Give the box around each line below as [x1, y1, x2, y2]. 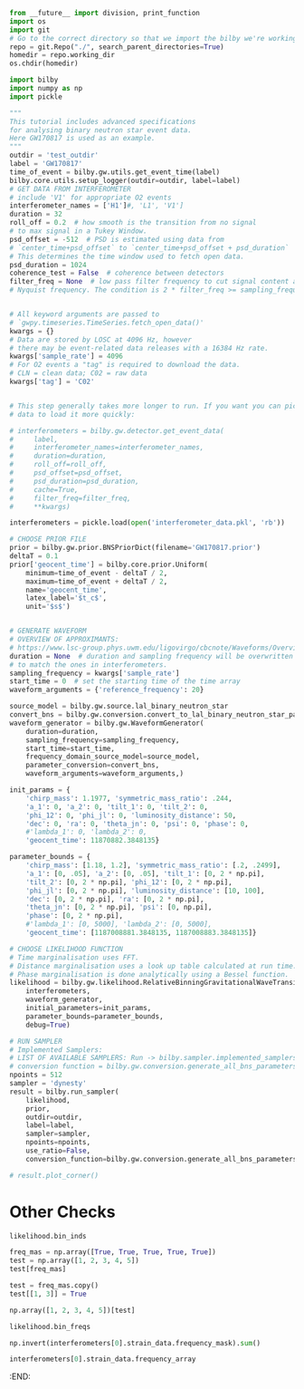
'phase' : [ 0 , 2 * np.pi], [25, 912, 124, 921]
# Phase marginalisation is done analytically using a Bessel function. [9, 969, 290, 979]
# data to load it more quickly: [9, 410, 136, 419]
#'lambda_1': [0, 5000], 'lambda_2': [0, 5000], [25, 920, 213, 929]
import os [9, 16, 47, 26]
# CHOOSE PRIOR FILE [9, 535, 88, 544]
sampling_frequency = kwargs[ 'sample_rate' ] [9, 669, 180, 678]
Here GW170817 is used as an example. [9, 134, 156, 143]
